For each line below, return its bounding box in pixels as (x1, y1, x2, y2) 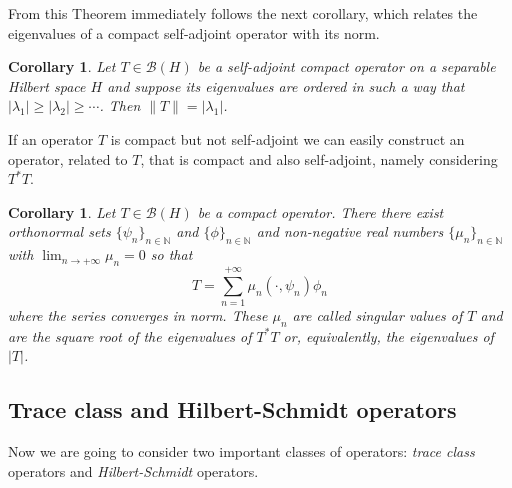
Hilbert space (8, 75, 86, 96)
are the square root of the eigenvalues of (8, 325, 252, 346)
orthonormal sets (8, 221, 111, 242)
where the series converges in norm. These (8, 305, 268, 326)
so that (150, 244, 193, 265)
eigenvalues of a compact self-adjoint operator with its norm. (8, 22, 380, 43)
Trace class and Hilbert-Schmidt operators (8, 394, 457, 425)
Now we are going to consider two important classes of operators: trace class (8, 441, 475, 462)
